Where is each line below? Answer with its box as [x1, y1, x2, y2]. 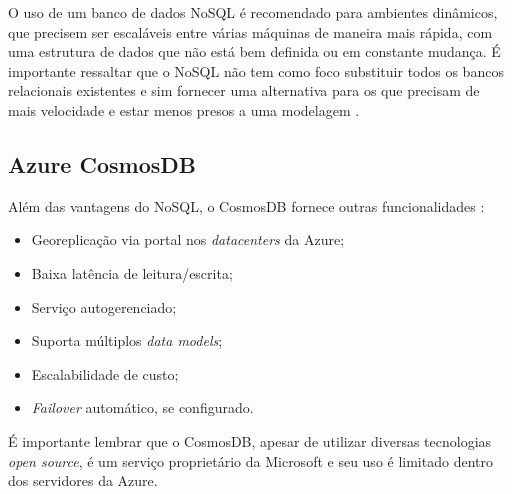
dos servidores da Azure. [8, 470, 158, 491]
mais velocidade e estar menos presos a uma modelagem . [8, 99, 360, 120]
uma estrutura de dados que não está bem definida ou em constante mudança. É [8, 41, 501, 62]
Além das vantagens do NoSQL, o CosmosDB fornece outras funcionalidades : [8, 195, 485, 216]
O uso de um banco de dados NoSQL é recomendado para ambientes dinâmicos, [8, 2, 498, 22]
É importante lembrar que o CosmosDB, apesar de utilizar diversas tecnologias [8, 430, 492, 451]
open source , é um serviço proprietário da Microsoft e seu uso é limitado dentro [8, 450, 493, 471]
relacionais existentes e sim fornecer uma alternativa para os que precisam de [8, 80, 480, 101]
